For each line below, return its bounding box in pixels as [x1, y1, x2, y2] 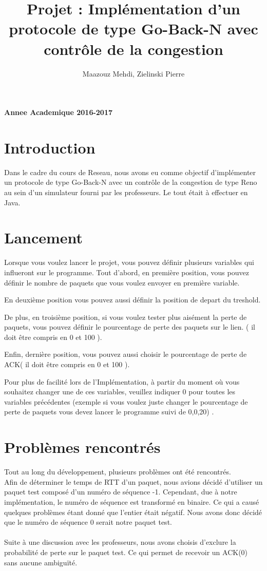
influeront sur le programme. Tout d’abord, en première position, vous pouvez [4, 267, 249, 277]
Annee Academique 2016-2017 [4, 107, 113, 118]
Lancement [4, 227, 83, 248]
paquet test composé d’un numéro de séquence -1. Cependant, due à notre [4, 486, 237, 497]
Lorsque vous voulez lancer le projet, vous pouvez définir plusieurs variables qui [4, 257, 255, 268]
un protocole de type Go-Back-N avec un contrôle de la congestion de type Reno [4, 177, 257, 187]
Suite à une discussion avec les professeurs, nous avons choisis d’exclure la [4, 537, 236, 547]
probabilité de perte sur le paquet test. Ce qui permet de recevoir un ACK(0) [4, 546, 248, 557]
